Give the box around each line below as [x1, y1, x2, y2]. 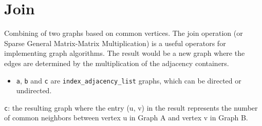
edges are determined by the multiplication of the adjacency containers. [4, 57, 229, 68]
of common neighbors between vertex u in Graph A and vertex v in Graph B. [4, 112, 248, 123]
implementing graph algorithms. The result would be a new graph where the [4, 48, 245, 58]
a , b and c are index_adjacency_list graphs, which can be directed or [16, 75, 241, 86]
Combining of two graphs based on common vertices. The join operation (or [4, 28, 243, 38]
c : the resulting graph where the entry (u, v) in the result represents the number [4, 102, 258, 113]
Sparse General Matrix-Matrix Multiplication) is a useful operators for [4, 37, 226, 48]
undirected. [16, 85, 52, 96]
